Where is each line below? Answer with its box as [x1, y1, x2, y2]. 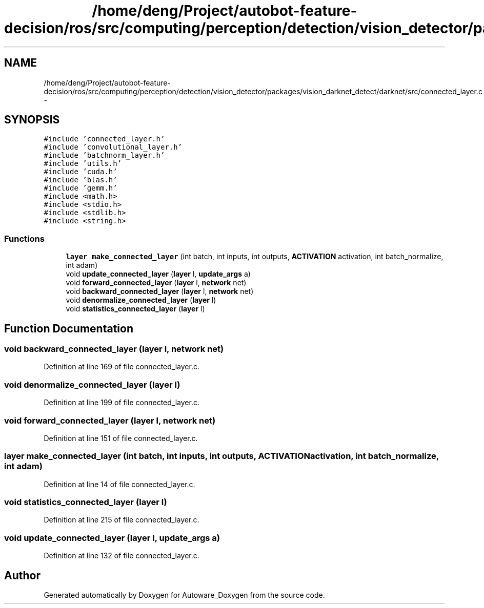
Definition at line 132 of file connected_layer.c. [44, 551, 199, 560]
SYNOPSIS [4, 113, 60, 127]
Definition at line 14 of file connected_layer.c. [44, 479, 195, 489]
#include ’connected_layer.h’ [44, 135, 165, 143]
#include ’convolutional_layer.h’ [44, 143, 183, 152]
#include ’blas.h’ [44, 176, 117, 184]
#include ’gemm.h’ [44, 184, 117, 193]
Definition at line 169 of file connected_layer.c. [44, 362, 199, 371]
